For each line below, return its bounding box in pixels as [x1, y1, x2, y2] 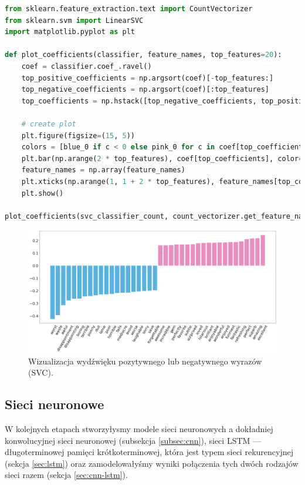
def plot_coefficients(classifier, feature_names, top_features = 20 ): [5, 51, 282, 59]
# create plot [21, 119, 76, 128]
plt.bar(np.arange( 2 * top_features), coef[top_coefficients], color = [21, 154, 303, 163]
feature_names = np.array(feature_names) [21, 166, 185, 175]
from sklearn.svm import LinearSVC [5, 16, 144, 25]
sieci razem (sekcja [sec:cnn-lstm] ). [5, 469, 128, 481]
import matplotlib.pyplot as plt [5, 28, 135, 36]
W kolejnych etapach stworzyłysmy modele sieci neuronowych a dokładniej [5, 422, 273, 434]
